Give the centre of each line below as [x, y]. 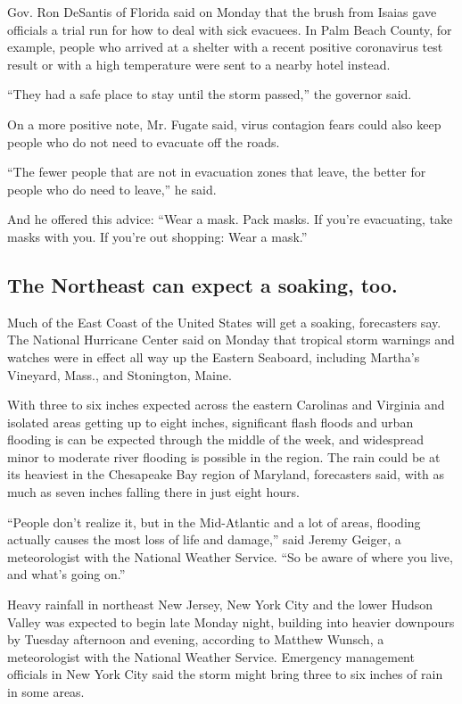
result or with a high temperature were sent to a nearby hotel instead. [199, 64]
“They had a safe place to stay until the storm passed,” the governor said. [210, 94]
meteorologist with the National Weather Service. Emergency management [211, 656]
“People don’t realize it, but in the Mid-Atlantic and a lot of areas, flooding [214, 522]
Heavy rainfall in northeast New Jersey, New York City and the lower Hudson [220, 605]
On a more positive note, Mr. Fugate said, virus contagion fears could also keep [224, 124]
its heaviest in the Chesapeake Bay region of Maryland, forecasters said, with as [226, 474]
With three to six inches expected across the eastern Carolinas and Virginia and [226, 405]
